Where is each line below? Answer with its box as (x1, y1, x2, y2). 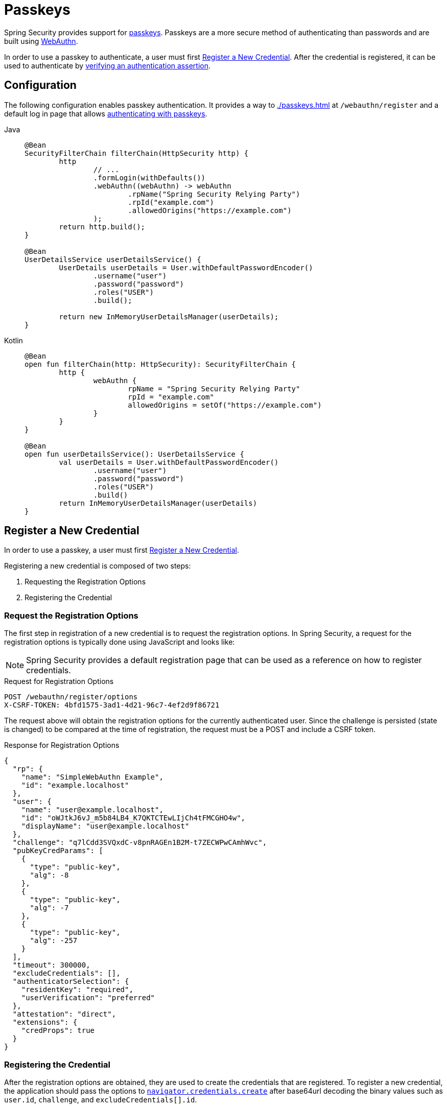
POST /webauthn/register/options (4, 693, 138, 701)
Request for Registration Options (4, 677, 114, 686)
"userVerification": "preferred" (21, 994, 155, 1002)
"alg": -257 (30, 936, 78, 945)
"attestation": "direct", (12, 1010, 116, 1019)
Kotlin (4, 336, 23, 345)
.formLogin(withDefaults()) (93, 173, 206, 182)
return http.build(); (59, 222, 146, 231)
